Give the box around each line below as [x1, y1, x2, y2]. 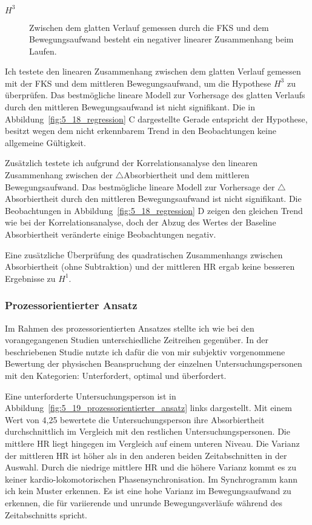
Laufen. [29, 44, 57, 57]
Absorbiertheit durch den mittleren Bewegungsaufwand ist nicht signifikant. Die [5, 192, 302, 205]
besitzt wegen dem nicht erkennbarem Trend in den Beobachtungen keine [5, 124, 276, 137]
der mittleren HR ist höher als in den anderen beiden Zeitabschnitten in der [5, 449, 287, 461]
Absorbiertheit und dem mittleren [124, 169, 250, 181]
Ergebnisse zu [5, 272, 56, 284]
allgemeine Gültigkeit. [5, 136, 86, 149]
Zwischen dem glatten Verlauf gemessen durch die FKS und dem [29, 21, 269, 33]
